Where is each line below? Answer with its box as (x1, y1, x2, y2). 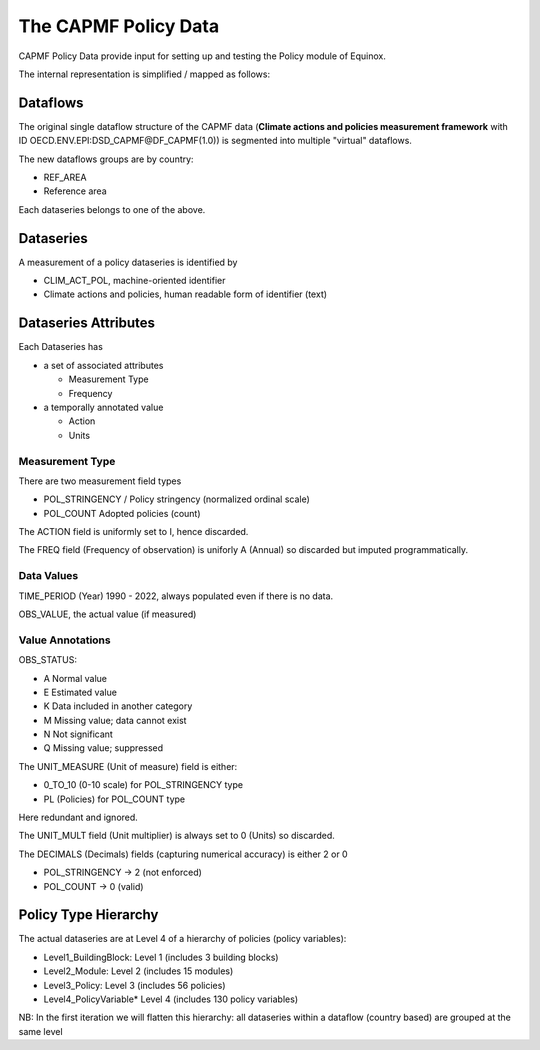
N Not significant (43, 728, 114, 740)
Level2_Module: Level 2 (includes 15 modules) (43, 965, 234, 977)
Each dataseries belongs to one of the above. (18, 203, 206, 215)
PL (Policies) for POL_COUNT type (43, 793, 186, 805)
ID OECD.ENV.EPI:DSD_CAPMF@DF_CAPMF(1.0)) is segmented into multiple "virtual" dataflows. (18, 135, 412, 147)
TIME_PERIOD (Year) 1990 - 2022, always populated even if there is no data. (18, 590, 334, 602)
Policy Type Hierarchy (18, 906, 159, 924)
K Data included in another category (43, 700, 193, 712)
